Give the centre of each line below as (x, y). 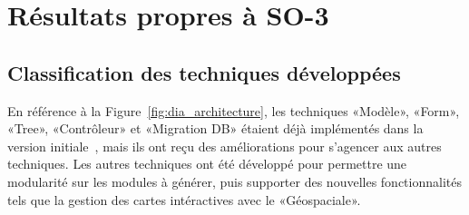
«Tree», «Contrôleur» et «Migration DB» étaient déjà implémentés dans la (215, 128)
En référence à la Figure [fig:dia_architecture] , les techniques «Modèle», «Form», (234, 110)
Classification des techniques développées (204, 72)
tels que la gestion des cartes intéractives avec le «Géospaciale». (184, 199)
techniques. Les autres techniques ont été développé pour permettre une (207, 164)
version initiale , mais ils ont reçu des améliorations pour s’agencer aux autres (225, 146)
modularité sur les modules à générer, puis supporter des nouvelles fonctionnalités (234, 181)
